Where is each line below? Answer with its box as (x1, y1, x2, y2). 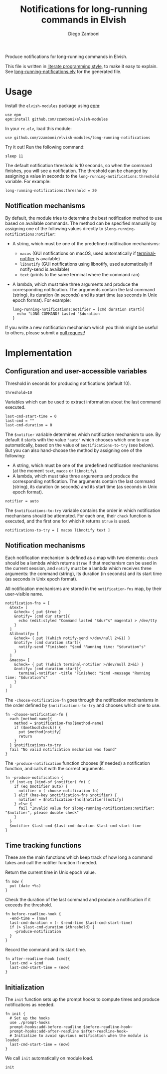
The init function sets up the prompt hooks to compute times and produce (5, 996, 160, 1002)
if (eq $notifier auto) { (14, 784, 68, 789)
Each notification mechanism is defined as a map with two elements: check (5, 555, 159, 561)
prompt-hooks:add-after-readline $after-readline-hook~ (9, 1029, 128, 1034)
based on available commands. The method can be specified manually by (5, 220, 157, 226)
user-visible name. (5, 591, 43, 597)
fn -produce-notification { (5, 775, 64, 780)
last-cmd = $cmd (9, 961, 43, 966)
